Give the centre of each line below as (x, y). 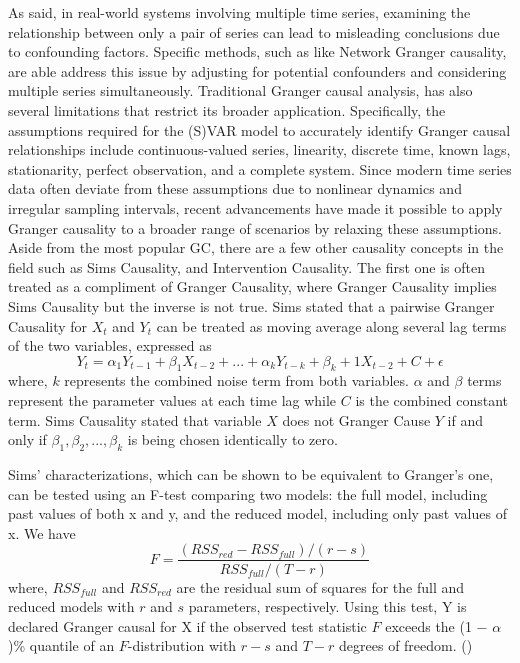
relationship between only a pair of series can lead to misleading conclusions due (254, 31)
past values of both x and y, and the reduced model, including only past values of (257, 513)
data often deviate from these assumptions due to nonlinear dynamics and (235, 188)
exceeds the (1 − (436, 625)
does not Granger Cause (356, 419)
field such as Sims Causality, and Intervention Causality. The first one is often (247, 266)
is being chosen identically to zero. (232, 439)
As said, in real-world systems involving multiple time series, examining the (239, 12)
